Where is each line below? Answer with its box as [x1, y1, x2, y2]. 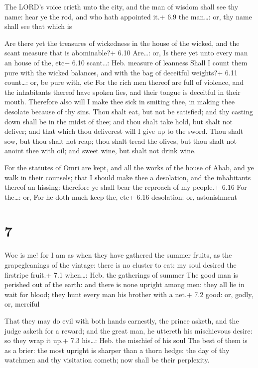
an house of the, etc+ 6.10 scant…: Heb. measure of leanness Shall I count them [4, 57, 248, 67]
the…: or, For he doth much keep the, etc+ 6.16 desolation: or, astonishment [4, 191, 237, 202]
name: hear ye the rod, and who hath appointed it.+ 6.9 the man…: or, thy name [4, 11, 252, 21]
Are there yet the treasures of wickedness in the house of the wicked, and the [4, 37, 240, 48]
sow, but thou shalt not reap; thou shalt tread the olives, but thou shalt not [4, 135, 237, 146]
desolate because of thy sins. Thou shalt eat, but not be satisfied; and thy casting [4, 106, 253, 116]
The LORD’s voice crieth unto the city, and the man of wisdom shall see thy [4, 1, 239, 11]
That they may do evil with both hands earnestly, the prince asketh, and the [4, 315, 239, 326]
